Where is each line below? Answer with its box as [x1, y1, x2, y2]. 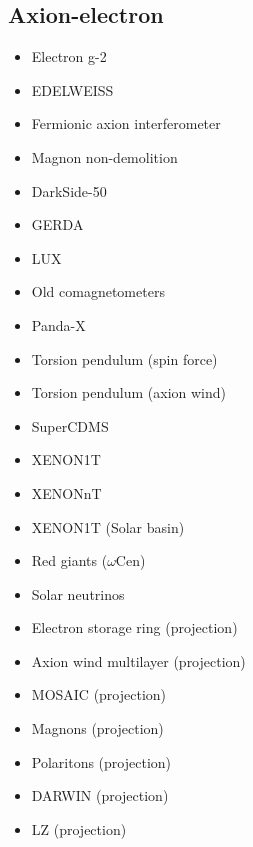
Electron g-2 [31, 46, 107, 67]
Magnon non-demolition [31, 146, 178, 167]
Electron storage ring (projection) [31, 617, 238, 638]
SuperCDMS [31, 415, 109, 436]
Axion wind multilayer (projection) [31, 650, 246, 671]
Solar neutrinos [31, 583, 125, 604]
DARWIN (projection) [31, 785, 169, 806]
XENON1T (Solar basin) [31, 516, 185, 537]
